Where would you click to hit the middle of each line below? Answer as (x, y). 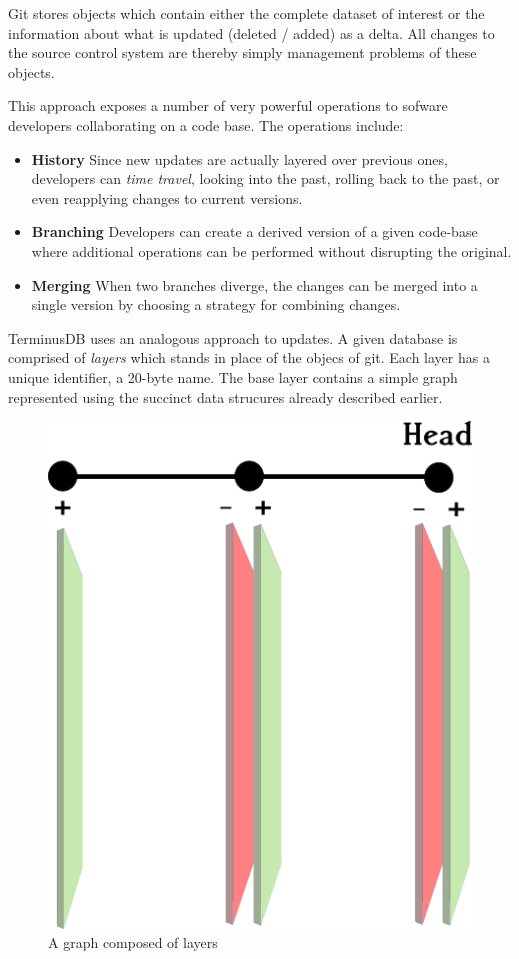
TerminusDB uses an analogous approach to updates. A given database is (233, 337)
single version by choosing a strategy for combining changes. (216, 304)
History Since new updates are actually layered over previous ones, (239, 158)
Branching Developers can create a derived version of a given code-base (254, 231)
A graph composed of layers (133, 942)
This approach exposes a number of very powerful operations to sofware (228, 105)
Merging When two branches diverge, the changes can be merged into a (254, 284)
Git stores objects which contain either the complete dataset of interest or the (246, 13)
